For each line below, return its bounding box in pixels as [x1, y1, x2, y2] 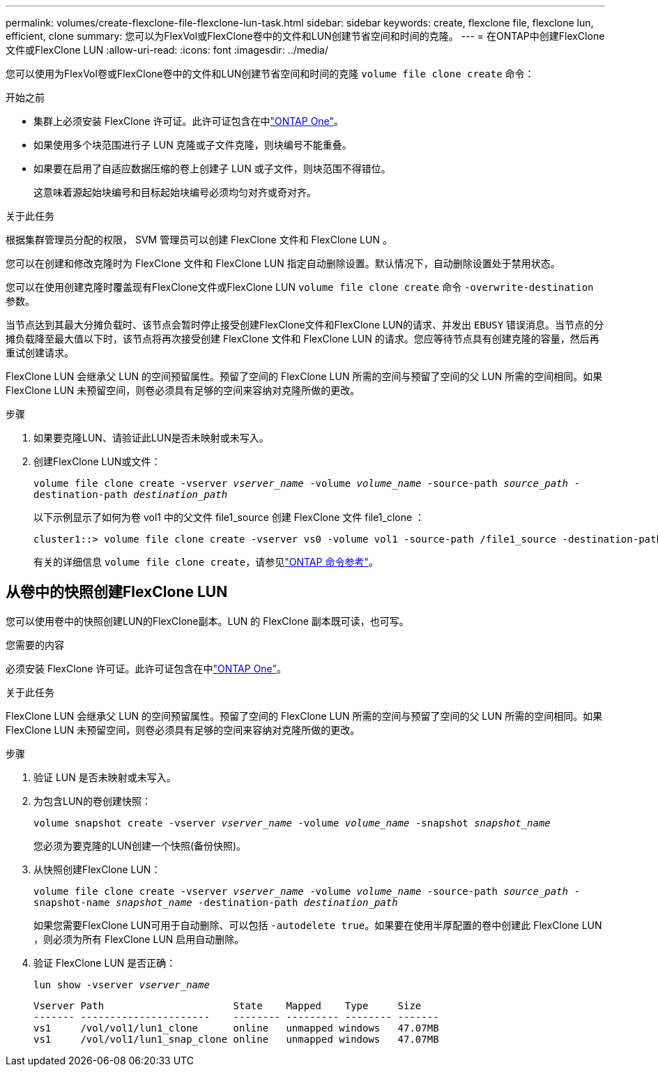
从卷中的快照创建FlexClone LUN [6, 583, 228, 601]
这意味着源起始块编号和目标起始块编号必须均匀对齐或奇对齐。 [33, 186, 316, 198]
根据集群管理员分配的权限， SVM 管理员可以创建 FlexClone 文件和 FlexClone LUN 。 [6, 234, 392, 246]
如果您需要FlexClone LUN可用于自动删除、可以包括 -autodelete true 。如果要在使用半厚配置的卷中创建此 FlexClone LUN [33, 919, 602, 931]
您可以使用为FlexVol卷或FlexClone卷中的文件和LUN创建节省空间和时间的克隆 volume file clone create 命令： [6, 68, 535, 80]
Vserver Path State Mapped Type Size [33, 999, 422, 1011]
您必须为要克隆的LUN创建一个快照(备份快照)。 [33, 839, 247, 852]
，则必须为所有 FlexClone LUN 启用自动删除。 [33, 933, 245, 945]
